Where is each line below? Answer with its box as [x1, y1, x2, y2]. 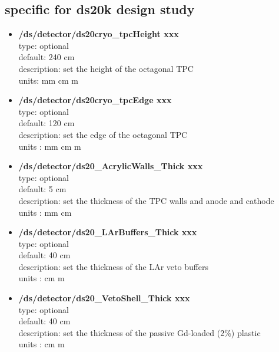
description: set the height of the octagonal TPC [18, 62, 194, 74]
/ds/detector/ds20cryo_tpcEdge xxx [18, 94, 172, 106]
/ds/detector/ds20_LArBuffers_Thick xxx [18, 226, 197, 238]
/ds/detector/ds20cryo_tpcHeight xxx [18, 28, 179, 40]
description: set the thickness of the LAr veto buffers [18, 260, 209, 272]
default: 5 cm [18, 183, 67, 195]
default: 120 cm [18, 117, 75, 129]
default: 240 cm [18, 51, 75, 63]
